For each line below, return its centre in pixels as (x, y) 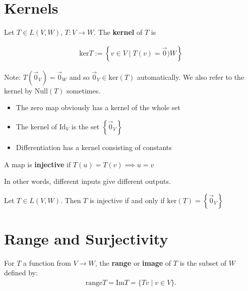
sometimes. (84, 90)
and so (79, 77)
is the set (85, 126)
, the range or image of (133, 262)
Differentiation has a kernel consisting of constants (94, 147)
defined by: (21, 273)
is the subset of (203, 262)
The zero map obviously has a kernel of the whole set (98, 107)
